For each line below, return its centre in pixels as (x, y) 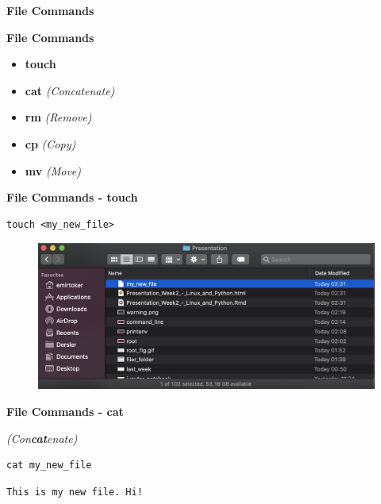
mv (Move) (53, 170)
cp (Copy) (50, 143)
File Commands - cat (65, 411)
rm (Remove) (58, 117)
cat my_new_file (49, 466)
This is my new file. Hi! (75, 492)
